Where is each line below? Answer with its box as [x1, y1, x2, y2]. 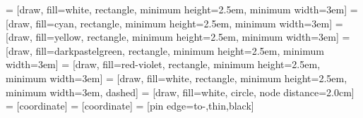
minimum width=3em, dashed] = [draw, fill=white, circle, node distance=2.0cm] [6, 84, 355, 99]
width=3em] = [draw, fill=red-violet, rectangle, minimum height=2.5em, [6, 57, 321, 72]
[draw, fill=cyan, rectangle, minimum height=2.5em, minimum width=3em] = [6, 15, 343, 30]
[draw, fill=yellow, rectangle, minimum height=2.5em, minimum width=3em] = [6, 29, 350, 44]
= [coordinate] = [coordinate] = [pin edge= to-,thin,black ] [6, 98, 254, 113]
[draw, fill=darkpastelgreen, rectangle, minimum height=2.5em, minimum [6, 43, 324, 58]
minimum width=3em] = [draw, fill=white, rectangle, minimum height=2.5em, [6, 70, 347, 85]
